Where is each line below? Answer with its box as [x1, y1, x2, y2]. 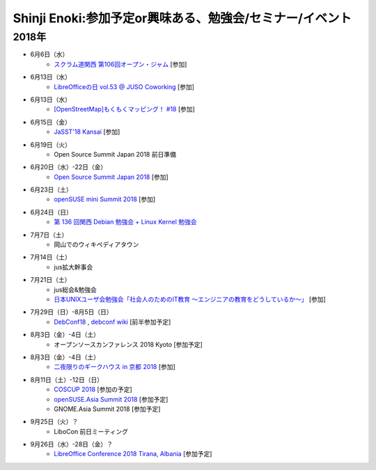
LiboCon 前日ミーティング [54, 427, 129, 435]
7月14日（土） [30, 253, 71, 261]
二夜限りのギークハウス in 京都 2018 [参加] [54, 363, 175, 371]
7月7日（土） [30, 230, 68, 239]
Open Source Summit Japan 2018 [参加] [54, 173, 169, 181]
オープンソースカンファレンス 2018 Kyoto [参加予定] [54, 340, 203, 348]
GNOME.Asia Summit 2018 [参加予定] [54, 405, 161, 413]
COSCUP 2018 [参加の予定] [54, 385, 132, 393]
